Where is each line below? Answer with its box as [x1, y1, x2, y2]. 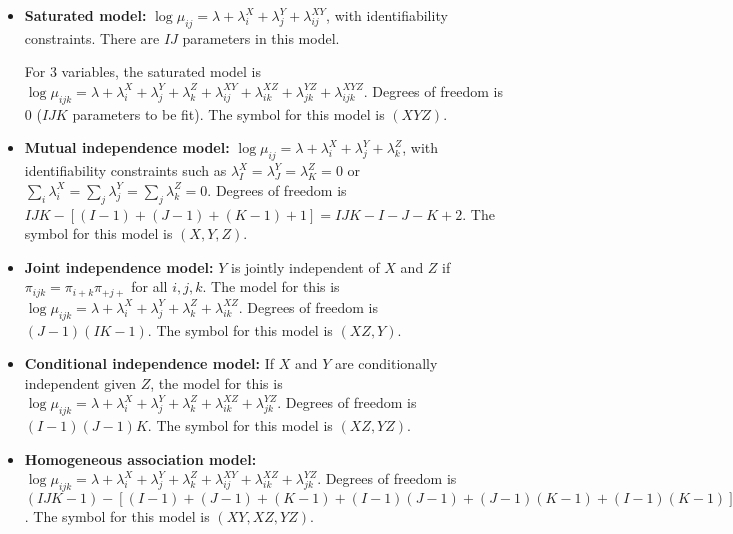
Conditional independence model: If [24, 353, 274, 374]
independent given [24, 372, 137, 393]
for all [131, 276, 168, 297]
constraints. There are [24, 27, 160, 48]
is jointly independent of [231, 256, 380, 277]
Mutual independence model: [24, 137, 230, 158]
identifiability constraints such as [24, 160, 227, 181]
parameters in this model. [182, 27, 340, 48]
